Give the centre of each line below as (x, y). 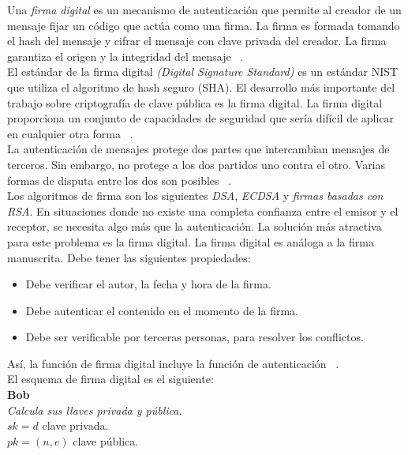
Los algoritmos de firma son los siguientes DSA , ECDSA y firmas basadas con (195, 196)
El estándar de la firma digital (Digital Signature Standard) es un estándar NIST (203, 71)
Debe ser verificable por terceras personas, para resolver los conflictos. (195, 337)
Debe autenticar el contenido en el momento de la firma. (162, 310)
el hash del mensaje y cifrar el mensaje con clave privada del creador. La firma (197, 41)
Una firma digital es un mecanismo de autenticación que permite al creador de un (204, 9)
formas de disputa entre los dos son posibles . (120, 180)
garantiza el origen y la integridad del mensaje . (125, 56)
